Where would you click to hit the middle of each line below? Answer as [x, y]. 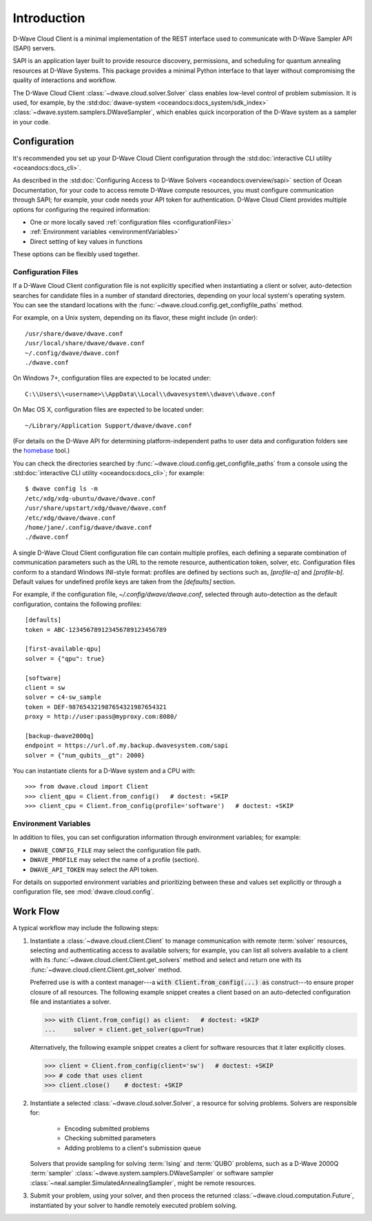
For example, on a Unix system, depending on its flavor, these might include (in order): [135, 318]
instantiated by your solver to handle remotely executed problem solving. [133, 1205]
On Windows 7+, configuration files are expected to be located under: [112, 378]
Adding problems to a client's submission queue [133, 1148]
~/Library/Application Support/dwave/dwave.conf [108, 425]
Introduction [49, 18]
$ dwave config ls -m [61, 489]
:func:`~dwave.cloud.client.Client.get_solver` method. [106, 970]
